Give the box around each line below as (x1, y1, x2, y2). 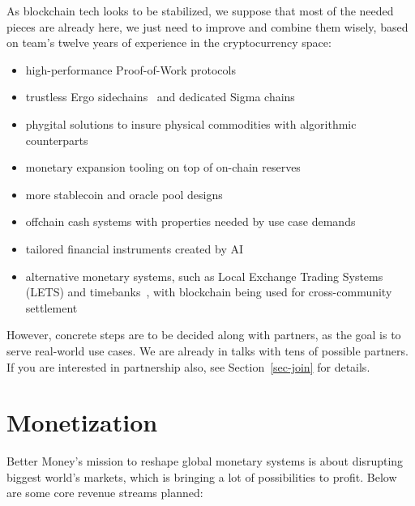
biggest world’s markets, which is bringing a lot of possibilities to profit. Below (6, 468, 397, 485)
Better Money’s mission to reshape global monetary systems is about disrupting (6, 453, 404, 470)
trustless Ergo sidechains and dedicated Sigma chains (25, 88, 295, 105)
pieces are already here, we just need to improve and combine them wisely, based (6, 18, 409, 35)
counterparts (25, 131, 88, 148)
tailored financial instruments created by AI (25, 240, 244, 257)
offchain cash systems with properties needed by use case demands (25, 213, 356, 230)
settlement (25, 299, 78, 316)
